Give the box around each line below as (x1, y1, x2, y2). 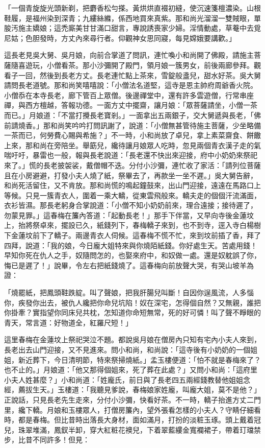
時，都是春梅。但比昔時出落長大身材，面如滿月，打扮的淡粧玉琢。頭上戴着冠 (4, 414, 261, 425)
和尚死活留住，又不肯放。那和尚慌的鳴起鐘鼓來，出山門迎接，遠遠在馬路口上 (4, 180, 261, 191)
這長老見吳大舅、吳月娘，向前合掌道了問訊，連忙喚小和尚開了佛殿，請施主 (4, 50, 254, 60)
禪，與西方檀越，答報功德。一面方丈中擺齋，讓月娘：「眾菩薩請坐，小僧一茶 (4, 100, 257, 110)
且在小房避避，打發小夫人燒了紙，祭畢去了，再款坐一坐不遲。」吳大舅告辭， (4, 170, 257, 180)
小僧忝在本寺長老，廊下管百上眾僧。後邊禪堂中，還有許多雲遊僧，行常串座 (4, 89, 254, 100)
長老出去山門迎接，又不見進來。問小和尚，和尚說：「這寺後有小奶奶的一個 (4, 344, 250, 355)
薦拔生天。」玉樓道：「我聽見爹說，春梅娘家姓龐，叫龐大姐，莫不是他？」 (18, 384, 261, 395)
